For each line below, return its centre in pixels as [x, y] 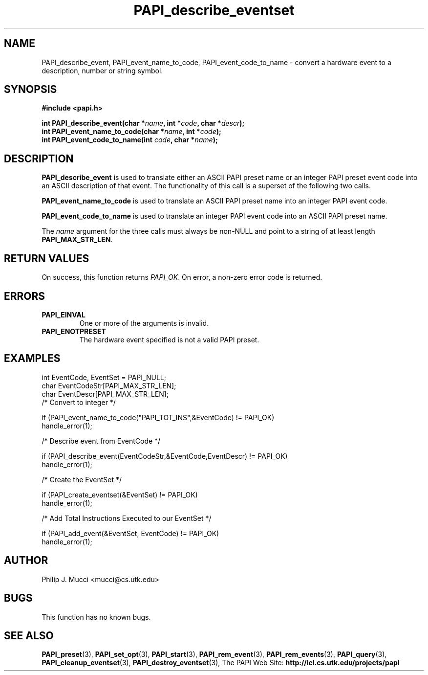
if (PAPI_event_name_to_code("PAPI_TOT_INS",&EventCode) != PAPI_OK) [158, 417]
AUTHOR [26, 561]
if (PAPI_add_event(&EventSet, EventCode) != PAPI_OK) [130, 533]
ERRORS [25, 296]
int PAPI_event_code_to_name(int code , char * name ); [130, 140]
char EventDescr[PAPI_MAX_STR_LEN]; [105, 394]
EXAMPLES [32, 359]
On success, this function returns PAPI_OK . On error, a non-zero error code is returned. [182, 277]
